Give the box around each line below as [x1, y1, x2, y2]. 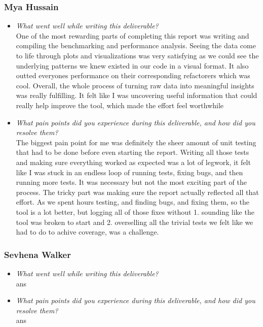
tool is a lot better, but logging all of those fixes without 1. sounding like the [16, 206, 254, 217]
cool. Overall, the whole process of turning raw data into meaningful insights [16, 80, 254, 90]
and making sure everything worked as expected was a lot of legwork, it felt [16, 156, 251, 167]
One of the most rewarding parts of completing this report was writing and [16, 30, 249, 41]
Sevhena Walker [4, 248, 71, 260]
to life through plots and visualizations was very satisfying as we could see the [16, 50, 259, 60]
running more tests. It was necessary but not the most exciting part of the [16, 177, 247, 187]
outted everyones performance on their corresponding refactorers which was [16, 70, 250, 81]
